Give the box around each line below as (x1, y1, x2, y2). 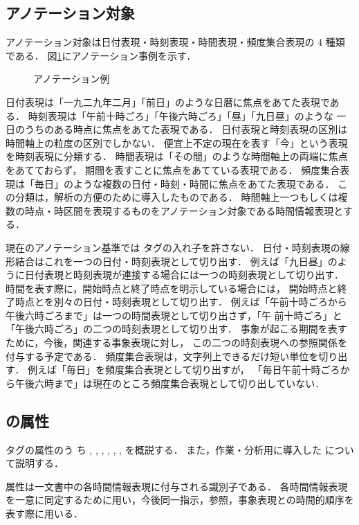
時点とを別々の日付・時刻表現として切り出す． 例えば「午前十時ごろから (15, 294, 347, 309)
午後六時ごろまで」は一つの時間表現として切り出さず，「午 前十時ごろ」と (6, 308, 342, 322)
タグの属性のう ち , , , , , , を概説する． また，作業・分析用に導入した (6, 442, 322, 456)
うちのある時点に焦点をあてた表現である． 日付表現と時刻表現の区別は (24, 122, 348, 136)
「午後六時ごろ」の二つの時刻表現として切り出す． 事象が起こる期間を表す (6, 321, 347, 336)
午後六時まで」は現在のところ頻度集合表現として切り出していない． (15, 375, 325, 390)
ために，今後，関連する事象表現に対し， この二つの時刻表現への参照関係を (6, 335, 347, 350)
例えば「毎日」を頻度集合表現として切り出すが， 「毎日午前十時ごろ (28, 362, 340, 377)
